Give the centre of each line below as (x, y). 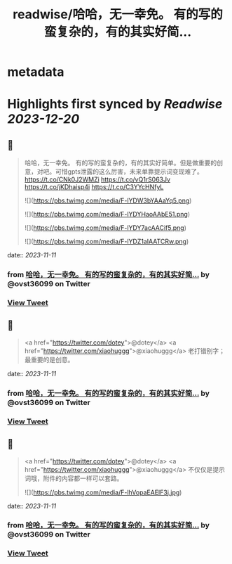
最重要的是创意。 (49, 359)
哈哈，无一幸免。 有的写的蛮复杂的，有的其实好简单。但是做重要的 (121, 163)
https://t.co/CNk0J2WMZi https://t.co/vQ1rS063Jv (97, 179)
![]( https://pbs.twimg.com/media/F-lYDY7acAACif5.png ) (105, 228)
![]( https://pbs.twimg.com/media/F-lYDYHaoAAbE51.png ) (107, 214)
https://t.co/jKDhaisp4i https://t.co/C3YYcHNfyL (94, 187)
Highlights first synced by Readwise (115, 104)
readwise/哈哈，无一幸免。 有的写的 (118, 14)
